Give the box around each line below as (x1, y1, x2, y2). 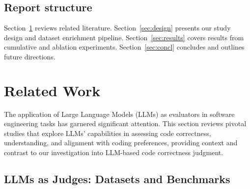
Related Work (4, 80, 101, 100)
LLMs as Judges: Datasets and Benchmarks (4, 171, 230, 187)
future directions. (4, 51, 56, 61)
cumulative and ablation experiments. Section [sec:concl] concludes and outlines (4, 42, 245, 52)
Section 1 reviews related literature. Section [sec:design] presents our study (4, 23, 231, 33)
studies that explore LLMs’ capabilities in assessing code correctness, (4, 128, 211, 138)
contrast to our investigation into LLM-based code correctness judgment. (4, 147, 223, 158)
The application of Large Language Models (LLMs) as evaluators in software (4, 108, 235, 119)
